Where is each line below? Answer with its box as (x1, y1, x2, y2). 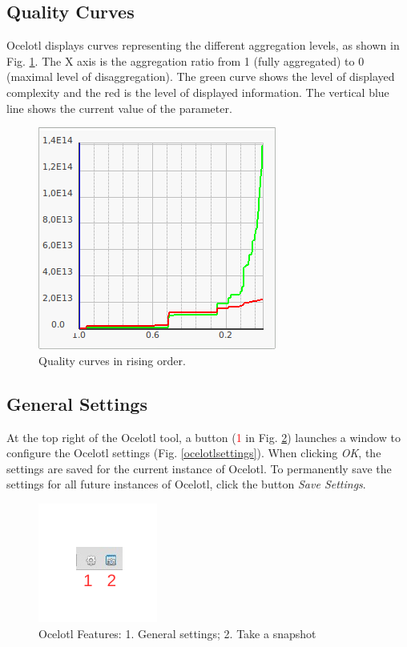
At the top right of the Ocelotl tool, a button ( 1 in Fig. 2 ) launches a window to (6, 428, 401, 445)
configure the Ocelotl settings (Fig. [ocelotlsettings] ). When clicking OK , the (6, 444, 381, 461)
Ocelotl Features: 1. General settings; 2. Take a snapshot (38, 625, 316, 641)
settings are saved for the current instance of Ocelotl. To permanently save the (6, 460, 392, 476)
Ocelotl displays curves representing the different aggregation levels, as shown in (6, 37, 400, 54)
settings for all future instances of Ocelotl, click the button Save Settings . (6, 476, 366, 492)
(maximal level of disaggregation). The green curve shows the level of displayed (6, 68, 395, 85)
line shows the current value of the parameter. (6, 99, 232, 116)
